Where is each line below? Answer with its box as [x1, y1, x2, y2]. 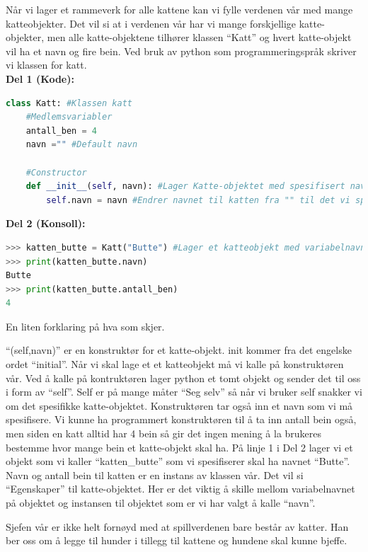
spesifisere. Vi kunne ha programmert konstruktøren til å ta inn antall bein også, [6, 412, 357, 427]
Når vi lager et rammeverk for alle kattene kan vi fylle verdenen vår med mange [6, 2, 353, 16]
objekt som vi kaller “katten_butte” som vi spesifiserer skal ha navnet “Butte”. [6, 454, 350, 468]
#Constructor [25, 167, 87, 178]
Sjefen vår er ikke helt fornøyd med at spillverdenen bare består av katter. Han [6, 519, 349, 534]
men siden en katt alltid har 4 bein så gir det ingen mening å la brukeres [6, 426, 322, 441]
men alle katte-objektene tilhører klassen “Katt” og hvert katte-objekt [47, 30, 352, 45]
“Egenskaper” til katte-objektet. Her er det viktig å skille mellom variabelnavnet [6, 481, 355, 496]
